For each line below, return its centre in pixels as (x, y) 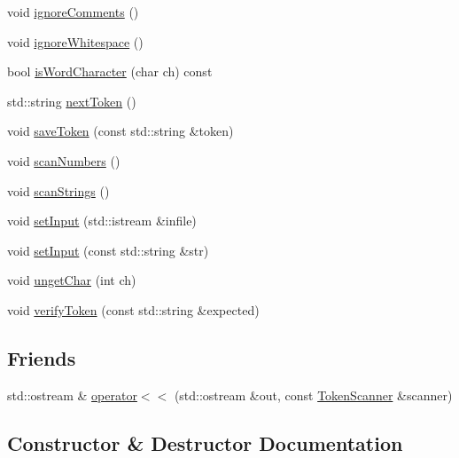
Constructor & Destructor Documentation (205, 442)
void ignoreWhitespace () (75, 41)
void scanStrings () (58, 190)
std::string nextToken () (72, 101)
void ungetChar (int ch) (72, 280)
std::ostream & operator (72, 395)
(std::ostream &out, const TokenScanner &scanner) (313, 395)
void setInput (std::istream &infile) (102, 221)
